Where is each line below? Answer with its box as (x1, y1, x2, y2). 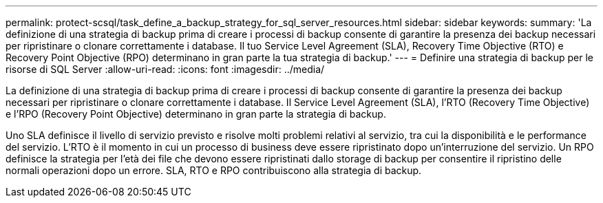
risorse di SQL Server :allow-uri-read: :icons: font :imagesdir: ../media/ (6, 63, 325, 75)
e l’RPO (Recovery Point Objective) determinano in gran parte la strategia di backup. (6, 108, 386, 120)
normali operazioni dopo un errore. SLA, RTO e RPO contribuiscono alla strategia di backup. (6, 164, 422, 176)
